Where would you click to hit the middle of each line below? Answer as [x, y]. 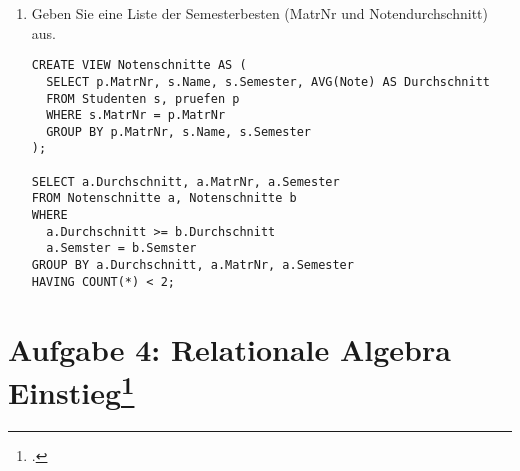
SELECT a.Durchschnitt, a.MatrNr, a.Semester [185, 181]
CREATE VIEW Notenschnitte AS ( [139, 65]
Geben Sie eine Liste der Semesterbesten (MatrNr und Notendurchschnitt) [259, 13]
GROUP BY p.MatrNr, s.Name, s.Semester [178, 131]
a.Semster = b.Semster [121, 248]
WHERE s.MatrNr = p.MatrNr [136, 115]
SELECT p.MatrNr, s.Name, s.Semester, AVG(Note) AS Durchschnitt [268, 81]
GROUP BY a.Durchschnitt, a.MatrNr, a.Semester [192, 265]
